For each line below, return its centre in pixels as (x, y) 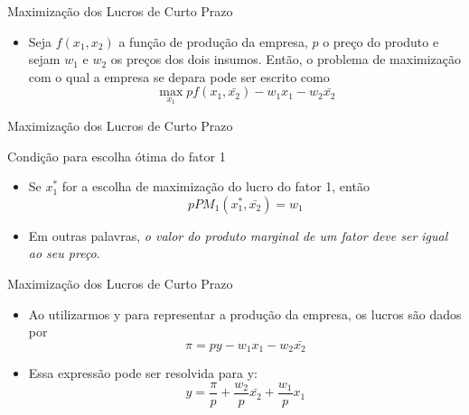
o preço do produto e (381, 41)
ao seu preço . (64, 253)
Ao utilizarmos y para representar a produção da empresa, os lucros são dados (245, 314)
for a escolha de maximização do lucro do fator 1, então (216, 186)
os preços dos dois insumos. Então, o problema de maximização (286, 59)
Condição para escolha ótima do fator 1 (117, 156)
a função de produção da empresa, (213, 41)
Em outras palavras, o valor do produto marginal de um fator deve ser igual (238, 235)
